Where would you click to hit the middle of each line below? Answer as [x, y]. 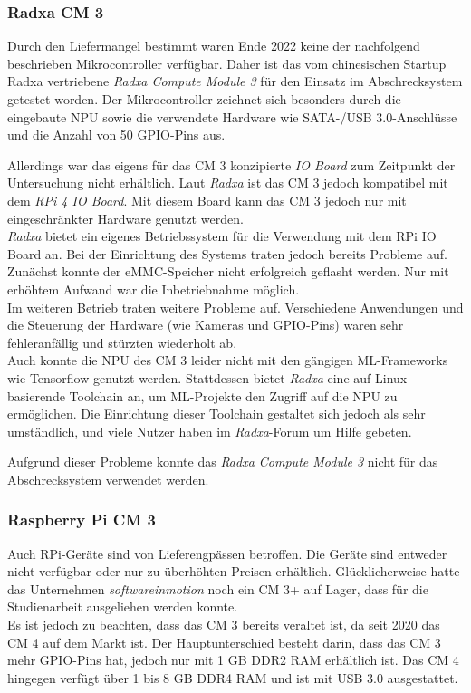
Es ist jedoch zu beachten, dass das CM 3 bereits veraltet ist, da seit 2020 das [224, 625]
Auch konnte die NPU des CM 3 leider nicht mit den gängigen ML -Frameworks [228, 360]
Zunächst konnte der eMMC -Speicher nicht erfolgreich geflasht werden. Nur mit [228, 271]
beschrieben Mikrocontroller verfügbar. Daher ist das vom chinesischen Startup [227, 63]
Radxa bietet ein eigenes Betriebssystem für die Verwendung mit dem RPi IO [222, 236]
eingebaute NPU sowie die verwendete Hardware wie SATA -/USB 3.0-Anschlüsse [232, 116]
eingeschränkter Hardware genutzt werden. [125, 218]
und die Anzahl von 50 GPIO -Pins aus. [116, 135]
